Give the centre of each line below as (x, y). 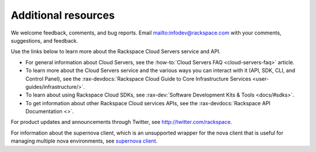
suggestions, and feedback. (44, 40)
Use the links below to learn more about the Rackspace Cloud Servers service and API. (116, 51)
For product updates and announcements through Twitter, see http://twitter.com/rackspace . (121, 122)
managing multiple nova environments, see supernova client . (84, 141)
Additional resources (63, 15)
